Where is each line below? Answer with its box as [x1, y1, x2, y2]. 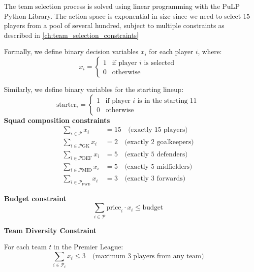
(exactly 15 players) [128, 126, 188, 134]
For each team [4, 242, 47, 252]
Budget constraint [4, 193, 66, 203]
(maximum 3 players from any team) [93, 252, 204, 260]
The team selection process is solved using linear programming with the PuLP [4, 1, 240, 11]
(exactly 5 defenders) [125, 151, 188, 158]
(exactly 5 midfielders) [125, 163, 192, 170]
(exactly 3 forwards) [125, 175, 186, 182]
